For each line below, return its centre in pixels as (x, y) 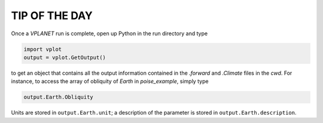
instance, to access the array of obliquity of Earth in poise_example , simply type (110, 81)
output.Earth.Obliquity (59, 97)
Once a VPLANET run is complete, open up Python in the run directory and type (109, 33)
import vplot (43, 49)
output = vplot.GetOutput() (65, 57)
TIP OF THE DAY (52, 16)
